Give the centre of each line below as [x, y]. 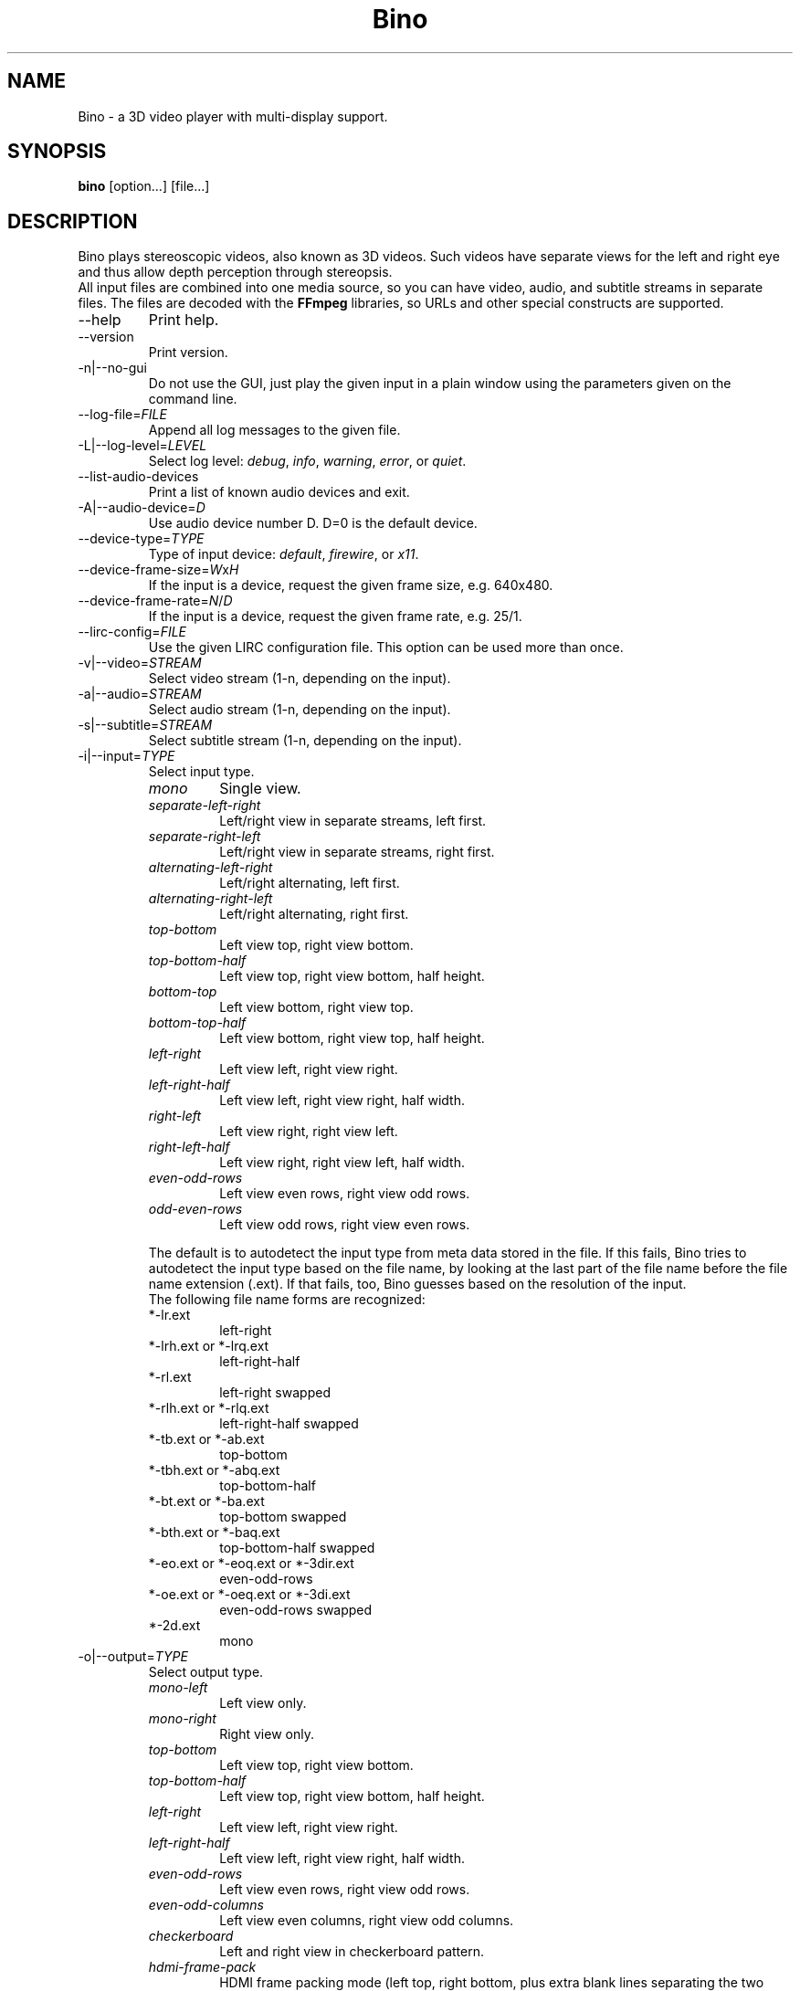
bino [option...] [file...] [144, 186]
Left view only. [263, 1703]
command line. [193, 399]
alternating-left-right [211, 868]
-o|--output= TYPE [133, 1657]
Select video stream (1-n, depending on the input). [300, 679]
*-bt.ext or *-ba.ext [206, 1501]
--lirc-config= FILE [132, 632]
